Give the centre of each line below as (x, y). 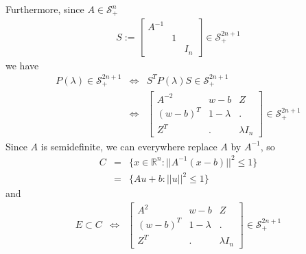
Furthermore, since (45, 9)
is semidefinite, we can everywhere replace (129, 146)
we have (22, 65)
